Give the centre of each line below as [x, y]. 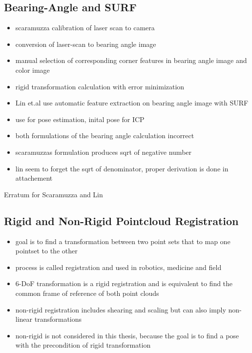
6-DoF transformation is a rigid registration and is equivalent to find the [124, 283]
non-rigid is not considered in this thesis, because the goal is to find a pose [127, 335]
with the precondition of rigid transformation [83, 345]
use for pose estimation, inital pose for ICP [80, 119]
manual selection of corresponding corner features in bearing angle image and [131, 60]
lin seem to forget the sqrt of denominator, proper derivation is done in [122, 168]
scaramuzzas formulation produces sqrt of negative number [104, 152]
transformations [58, 319]
